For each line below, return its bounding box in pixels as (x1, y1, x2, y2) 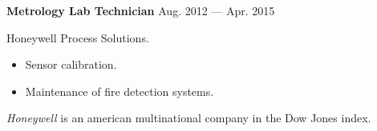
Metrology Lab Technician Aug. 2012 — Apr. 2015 (6, 2, 275, 18)
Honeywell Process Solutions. (6, 29, 149, 46)
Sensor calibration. (25, 56, 117, 73)
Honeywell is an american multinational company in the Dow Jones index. (6, 109, 371, 126)
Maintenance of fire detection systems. (25, 82, 214, 99)
